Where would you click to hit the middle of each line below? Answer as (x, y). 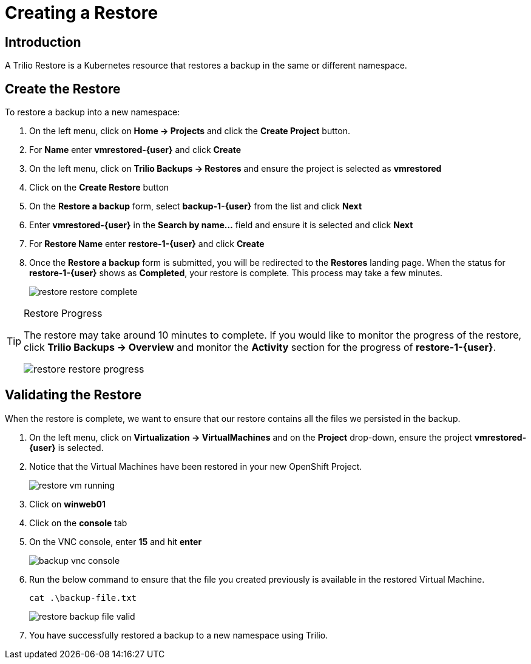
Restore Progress (63, 313)
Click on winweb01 (67, 504)
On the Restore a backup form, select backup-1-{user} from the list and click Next (196, 206)
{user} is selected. (66, 447)
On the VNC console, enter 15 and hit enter (116, 541)
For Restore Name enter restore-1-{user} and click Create (147, 244)
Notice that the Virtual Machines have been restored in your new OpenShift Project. (196, 466)
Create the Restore (63, 89)
